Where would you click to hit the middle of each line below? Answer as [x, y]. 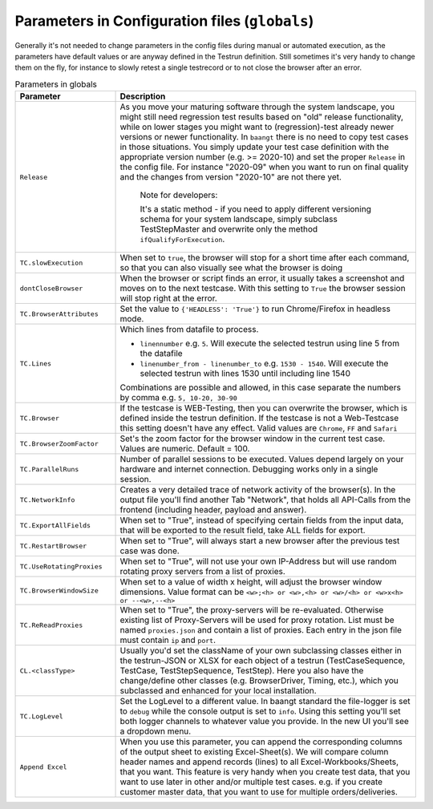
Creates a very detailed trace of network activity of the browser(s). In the [258, 490]
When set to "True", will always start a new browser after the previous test [260, 541]
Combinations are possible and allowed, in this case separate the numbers [260, 387]
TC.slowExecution [51, 263]
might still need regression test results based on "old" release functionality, [262, 117]
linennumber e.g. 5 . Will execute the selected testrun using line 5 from [270, 343]
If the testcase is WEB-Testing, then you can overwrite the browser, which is [264, 408]
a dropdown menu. [156, 731]
